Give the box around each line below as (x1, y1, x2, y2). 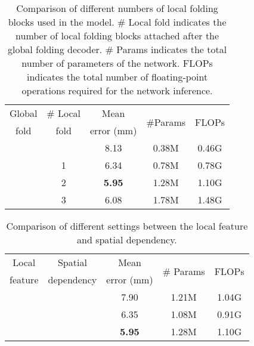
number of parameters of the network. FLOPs (21, 56, 213, 70)
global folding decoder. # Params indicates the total (8, 42, 227, 56)
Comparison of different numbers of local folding (16, 1, 218, 15)
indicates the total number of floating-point (26, 70, 208, 84)
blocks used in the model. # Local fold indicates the (8, 15, 227, 29)
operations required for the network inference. (21, 84, 213, 97)
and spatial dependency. (77, 233, 177, 246)
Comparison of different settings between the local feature (6, 219, 248, 233)
